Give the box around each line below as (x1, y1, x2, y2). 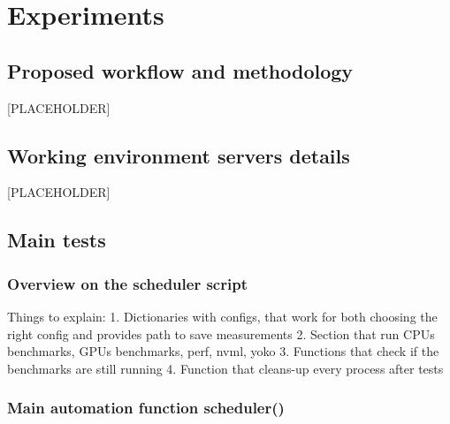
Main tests (7, 226, 106, 254)
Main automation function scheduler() (7, 397, 285, 419)
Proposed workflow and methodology (7, 57, 354, 84)
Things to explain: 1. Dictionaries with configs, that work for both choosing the (7, 307, 438, 325)
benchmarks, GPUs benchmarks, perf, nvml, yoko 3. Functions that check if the (7, 342, 439, 360)
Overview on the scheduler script (7, 272, 248, 294)
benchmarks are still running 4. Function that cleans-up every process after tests (7, 359, 444, 377)
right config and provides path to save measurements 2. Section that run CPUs (7, 324, 435, 343)
